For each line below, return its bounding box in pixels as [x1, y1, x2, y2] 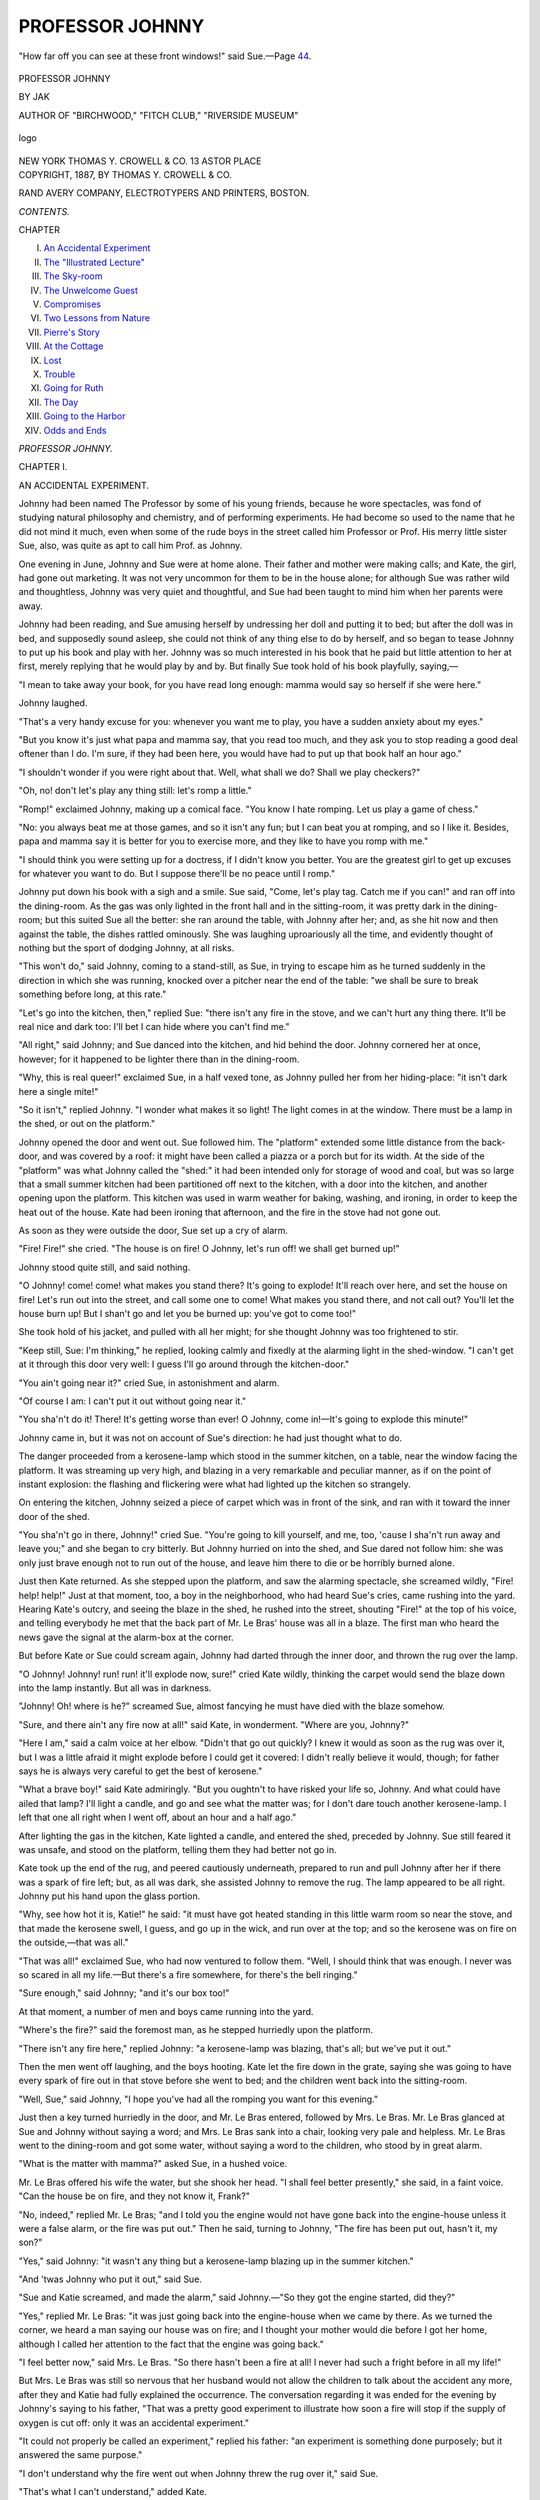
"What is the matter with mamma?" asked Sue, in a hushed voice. [18, 2158, 288, 2170]
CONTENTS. [18, 205, 70, 217]
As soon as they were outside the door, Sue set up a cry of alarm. [18, 1225, 289, 1237]
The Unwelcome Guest [43, 284, 139, 296]
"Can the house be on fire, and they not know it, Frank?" [18, 2190, 250, 2202]
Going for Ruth [43, 382, 104, 394]
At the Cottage [43, 340, 104, 352]
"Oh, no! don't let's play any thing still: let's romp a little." [18, 785, 252, 797]
